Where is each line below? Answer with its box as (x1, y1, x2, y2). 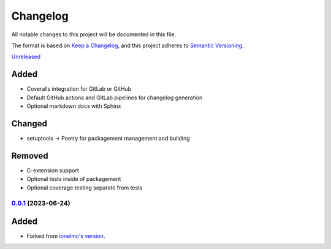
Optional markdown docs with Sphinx (26, 102, 121, 110)
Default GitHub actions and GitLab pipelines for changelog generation (26, 94, 203, 101)
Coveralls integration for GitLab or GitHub (26, 85, 132, 93)
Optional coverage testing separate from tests (26, 184, 143, 191)
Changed (11, 118, 47, 129)
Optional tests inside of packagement (26, 175, 121, 183)
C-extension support (26, 166, 79, 174)
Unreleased (11, 53, 41, 61)
